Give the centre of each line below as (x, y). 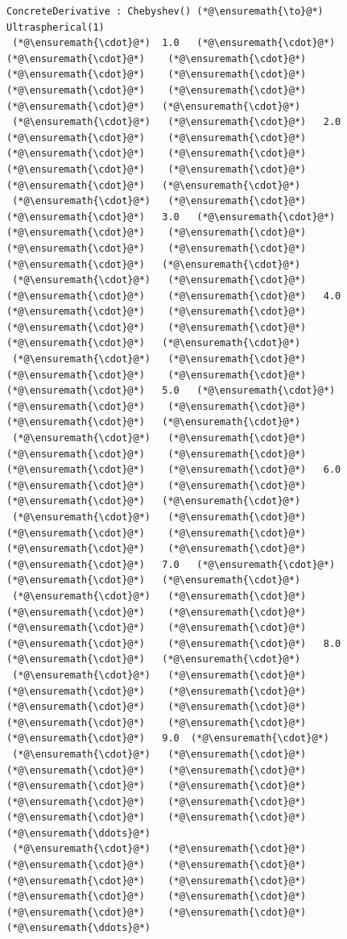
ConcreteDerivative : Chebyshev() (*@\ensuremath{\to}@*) (165, 11)
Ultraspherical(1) (56, 27)
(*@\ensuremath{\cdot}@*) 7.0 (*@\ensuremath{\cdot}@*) (171, 564)
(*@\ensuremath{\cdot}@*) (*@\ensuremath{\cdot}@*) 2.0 (177, 122)
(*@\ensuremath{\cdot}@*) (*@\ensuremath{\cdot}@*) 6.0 (174, 470)
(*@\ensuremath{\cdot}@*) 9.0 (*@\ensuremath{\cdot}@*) (168, 739)
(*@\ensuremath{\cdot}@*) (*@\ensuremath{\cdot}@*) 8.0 (174, 643)
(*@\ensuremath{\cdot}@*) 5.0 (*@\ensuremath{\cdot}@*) (171, 391)
